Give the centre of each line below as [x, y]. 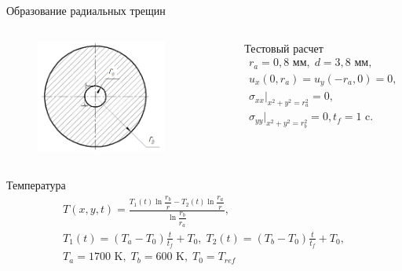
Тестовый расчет [284, 48]
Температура [36, 184]
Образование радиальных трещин [86, 10]
